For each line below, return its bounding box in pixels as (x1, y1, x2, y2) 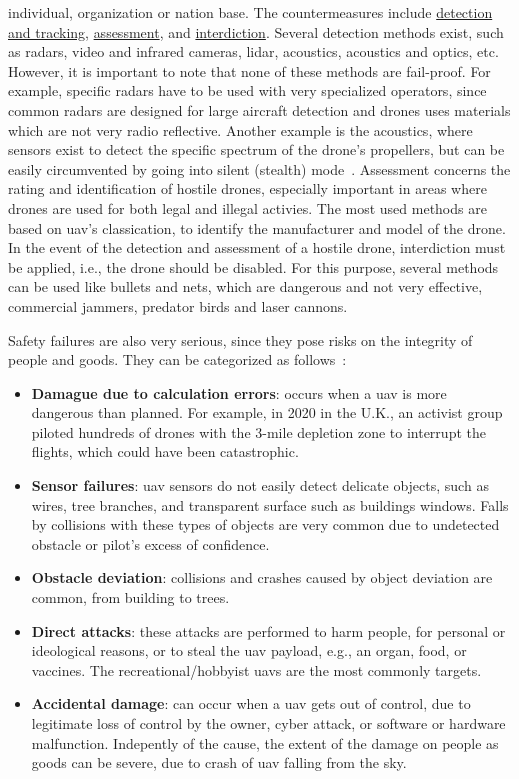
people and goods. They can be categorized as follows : (8, 349, 347, 370)
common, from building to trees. (31, 587, 230, 608)
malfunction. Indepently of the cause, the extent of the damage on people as (31, 732, 499, 753)
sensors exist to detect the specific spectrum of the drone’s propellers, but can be (8, 139, 505, 160)
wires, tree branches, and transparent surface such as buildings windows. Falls (31, 494, 509, 515)
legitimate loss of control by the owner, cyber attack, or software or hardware (31, 713, 506, 733)
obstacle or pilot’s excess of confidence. (31, 533, 270, 554)
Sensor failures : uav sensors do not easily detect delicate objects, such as (31, 475, 489, 496)
